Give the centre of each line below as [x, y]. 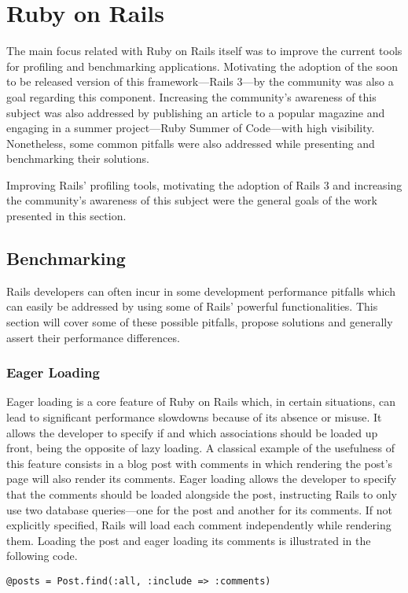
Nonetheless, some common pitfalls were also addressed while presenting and [191, 143]
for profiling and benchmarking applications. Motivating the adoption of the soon [202, 66]
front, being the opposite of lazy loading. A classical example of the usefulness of [201, 448]
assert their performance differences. [93, 337]
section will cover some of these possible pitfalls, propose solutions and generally [200, 322]
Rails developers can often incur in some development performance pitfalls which [201, 291]
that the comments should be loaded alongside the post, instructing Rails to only [202, 494]
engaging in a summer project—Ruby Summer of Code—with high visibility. [191, 128]
